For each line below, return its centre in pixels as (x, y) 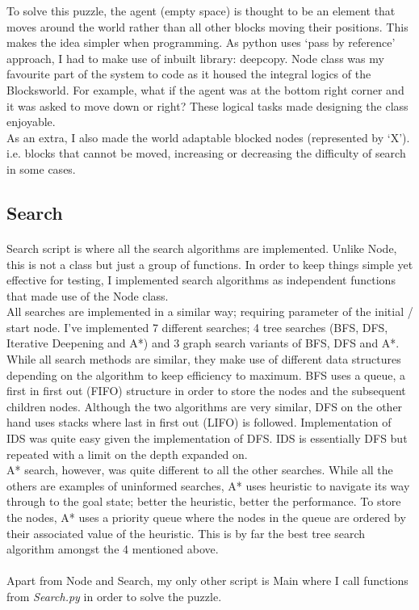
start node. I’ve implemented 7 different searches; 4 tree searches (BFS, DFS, (197, 327)
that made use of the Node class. (88, 295)
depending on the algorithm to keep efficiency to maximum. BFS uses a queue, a (206, 374)
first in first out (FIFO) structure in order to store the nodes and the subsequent (206, 391)
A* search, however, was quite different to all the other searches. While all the (200, 470)
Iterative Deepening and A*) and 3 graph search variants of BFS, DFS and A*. (203, 343)
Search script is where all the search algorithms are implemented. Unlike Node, (202, 248)
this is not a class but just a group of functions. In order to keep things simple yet (210, 264)
